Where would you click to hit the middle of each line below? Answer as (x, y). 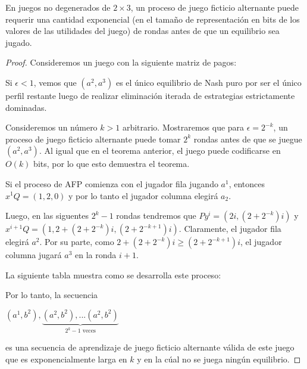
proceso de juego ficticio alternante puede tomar (93, 139)
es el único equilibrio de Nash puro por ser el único (209, 82)
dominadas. (26, 107)
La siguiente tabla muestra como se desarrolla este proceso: (113, 275)
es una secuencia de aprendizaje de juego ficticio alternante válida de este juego (150, 347)
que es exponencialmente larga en (66, 359)
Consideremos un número (51, 127)
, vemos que (55, 82)
